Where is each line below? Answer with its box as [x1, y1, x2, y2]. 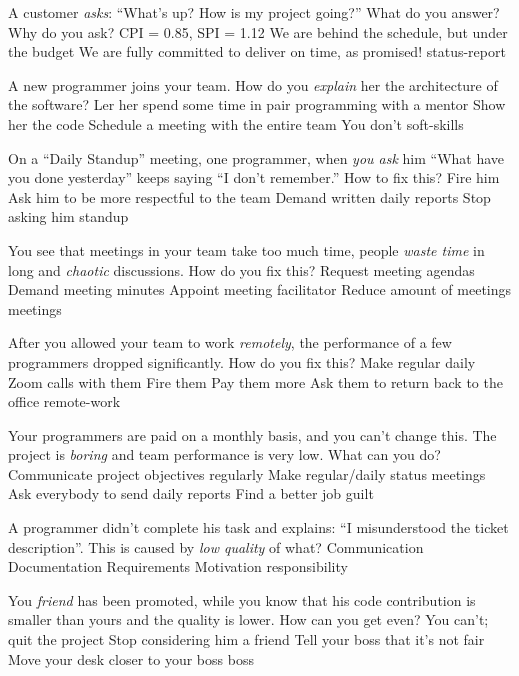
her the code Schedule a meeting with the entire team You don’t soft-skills [8, 113, 464, 134]
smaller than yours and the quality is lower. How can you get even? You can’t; [8, 609, 489, 630]
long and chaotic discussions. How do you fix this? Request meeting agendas [8, 259, 475, 280]
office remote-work [8, 391, 121, 412]
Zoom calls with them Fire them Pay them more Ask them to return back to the [8, 371, 503, 392]
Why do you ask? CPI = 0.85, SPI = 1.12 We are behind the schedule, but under [8, 21, 508, 42]
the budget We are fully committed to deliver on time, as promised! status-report [8, 41, 506, 62]
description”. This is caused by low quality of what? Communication [8, 536, 424, 557]
